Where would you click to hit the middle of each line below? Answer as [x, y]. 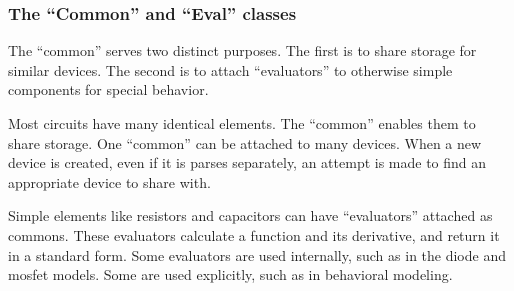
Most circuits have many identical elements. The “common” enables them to [242, 123]
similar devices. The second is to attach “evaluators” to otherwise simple [230, 69]
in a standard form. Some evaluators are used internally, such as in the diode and [257, 254]
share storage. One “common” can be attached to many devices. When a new [245, 142]
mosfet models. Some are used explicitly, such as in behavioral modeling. [230, 274]
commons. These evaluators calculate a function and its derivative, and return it [254, 234]
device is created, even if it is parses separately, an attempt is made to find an [247, 162]
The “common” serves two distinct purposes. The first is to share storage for [242, 50]
